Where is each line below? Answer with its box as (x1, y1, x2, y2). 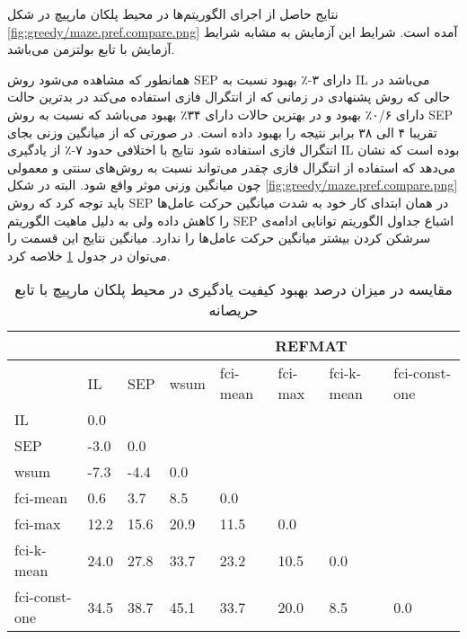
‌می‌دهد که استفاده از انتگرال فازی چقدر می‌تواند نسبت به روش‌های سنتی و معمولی (7, 157, 455, 176)
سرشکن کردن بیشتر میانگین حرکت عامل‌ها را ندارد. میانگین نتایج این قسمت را (7, 228, 431, 247)
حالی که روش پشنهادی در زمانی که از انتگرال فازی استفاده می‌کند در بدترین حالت (7, 87, 451, 106)
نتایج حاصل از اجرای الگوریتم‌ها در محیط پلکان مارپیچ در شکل (7, 4, 339, 22)
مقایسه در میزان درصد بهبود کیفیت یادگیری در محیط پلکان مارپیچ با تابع (14, 279, 453, 300)
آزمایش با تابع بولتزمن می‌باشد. (7, 40, 175, 58)
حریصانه (208, 299, 259, 321)
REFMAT (275, 335, 348, 357)
